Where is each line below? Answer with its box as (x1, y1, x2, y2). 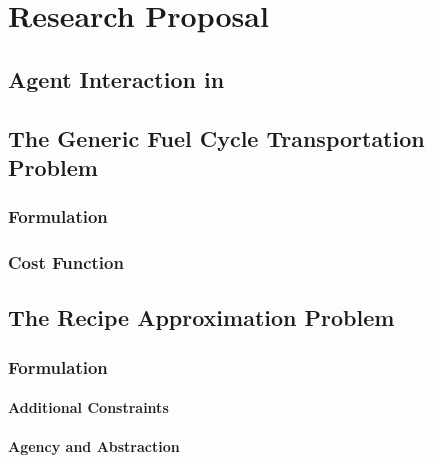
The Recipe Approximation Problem (8, 302, 395, 333)
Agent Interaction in (8, 63, 225, 94)
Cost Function (8, 250, 124, 275)
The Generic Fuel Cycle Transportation (8, 122, 425, 153)
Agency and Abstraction (8, 436, 180, 457)
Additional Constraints (8, 397, 169, 418)
